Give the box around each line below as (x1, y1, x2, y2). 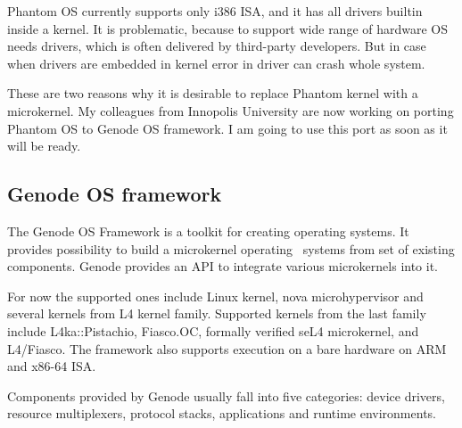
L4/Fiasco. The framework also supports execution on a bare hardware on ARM (7, 339, 447, 358)
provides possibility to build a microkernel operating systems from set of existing (7, 239, 455, 258)
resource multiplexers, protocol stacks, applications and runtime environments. (7, 404, 436, 423)
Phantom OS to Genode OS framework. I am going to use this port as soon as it (7, 119, 448, 137)
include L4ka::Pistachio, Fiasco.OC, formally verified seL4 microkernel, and (7, 321, 419, 340)
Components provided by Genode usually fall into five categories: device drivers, (7, 386, 445, 405)
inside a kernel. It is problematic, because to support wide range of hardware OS (7, 19, 449, 37)
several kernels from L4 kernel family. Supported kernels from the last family (7, 304, 426, 323)
